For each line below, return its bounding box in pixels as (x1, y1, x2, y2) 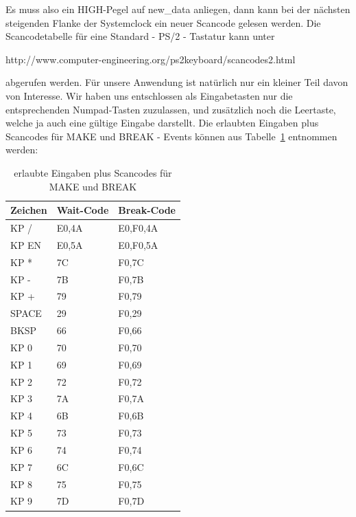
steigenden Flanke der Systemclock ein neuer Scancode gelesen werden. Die (5, 15, 321, 30)
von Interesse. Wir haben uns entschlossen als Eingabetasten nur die (5, 88, 293, 102)
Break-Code (118, 203, 176, 217)
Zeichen (10, 203, 47, 217)
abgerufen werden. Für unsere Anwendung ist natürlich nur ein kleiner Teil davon (5, 75, 348, 89)
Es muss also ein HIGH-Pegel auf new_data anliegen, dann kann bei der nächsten (5, 2, 351, 16)
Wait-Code (56, 203, 109, 217)
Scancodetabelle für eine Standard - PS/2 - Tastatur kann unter (5, 29, 275, 43)
